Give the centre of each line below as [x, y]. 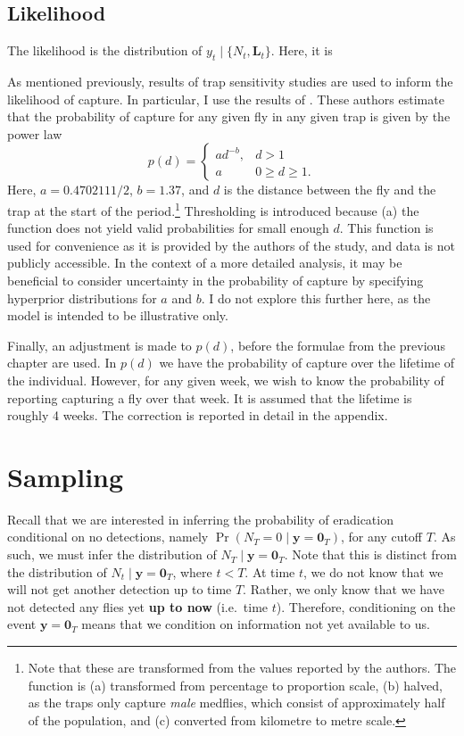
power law [35, 133]
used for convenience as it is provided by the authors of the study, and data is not [231, 245]
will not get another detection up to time [120, 589]
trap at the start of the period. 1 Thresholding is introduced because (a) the [213, 209]
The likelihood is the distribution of [105, 50]
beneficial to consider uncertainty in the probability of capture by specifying [215, 280]
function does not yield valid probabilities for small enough [168, 228]
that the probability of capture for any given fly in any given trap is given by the [229, 116]
